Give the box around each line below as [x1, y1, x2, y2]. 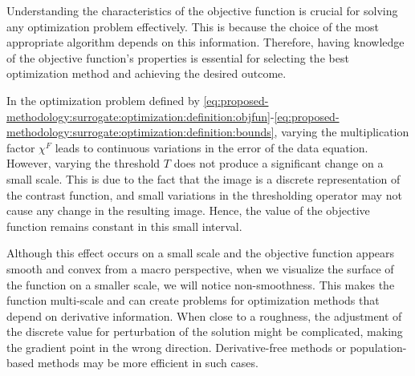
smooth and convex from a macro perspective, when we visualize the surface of [6, 260, 394, 277]
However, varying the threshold [6, 155, 161, 172]
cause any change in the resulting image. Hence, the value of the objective [6, 202, 370, 219]
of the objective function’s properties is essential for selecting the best [6, 49, 349, 66]
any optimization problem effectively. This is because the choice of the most [6, 18, 379, 34]
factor [6, 139, 35, 156]
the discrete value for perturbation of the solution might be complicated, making [6, 323, 403, 340]
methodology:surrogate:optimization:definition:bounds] [6, 123, 275, 140]
